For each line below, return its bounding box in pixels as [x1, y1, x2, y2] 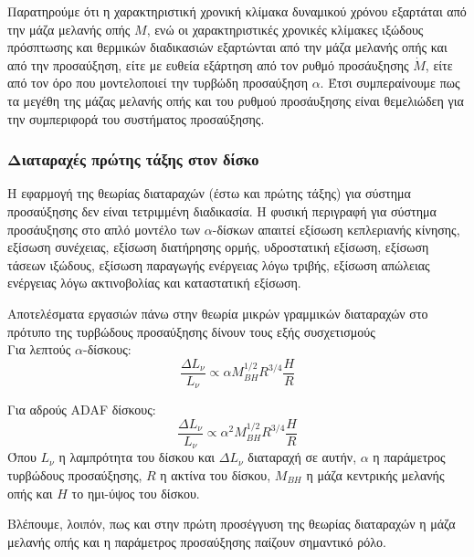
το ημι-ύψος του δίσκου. [71, 483, 200, 502]
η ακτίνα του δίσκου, [160, 465, 271, 484]
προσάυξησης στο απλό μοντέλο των [7, 219, 201, 238]
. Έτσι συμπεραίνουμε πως [320, 73, 460, 92]
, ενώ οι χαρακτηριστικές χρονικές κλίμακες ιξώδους [146, 19, 424, 38]
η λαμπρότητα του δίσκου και [58, 447, 216, 467]
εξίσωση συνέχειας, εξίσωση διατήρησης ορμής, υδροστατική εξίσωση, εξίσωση [7, 237, 429, 257]
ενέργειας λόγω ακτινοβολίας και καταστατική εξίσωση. [7, 273, 301, 292]
